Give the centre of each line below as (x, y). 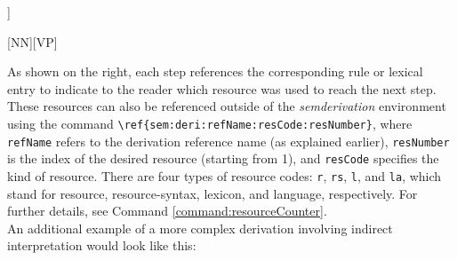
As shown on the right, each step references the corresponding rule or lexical (215, 71)
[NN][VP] (32, 41)
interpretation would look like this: (102, 245)
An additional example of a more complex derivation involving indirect (200, 228)
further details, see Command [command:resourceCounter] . (167, 211)
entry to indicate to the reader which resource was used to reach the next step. (222, 88)
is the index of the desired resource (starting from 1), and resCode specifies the (223, 158)
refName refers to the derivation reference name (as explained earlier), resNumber (228, 141)
